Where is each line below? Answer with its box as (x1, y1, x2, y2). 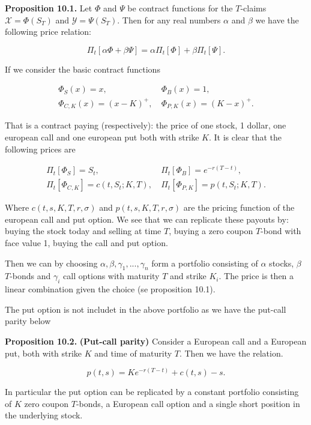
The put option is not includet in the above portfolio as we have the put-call (5, 303, 286, 315)
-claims (240, 2, 267, 14)
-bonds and (10, 270, 51, 282)
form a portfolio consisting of (151, 256, 258, 269)
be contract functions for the (127, 2, 233, 14)
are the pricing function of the (183, 201, 295, 214)
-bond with (261, 225, 301, 237)
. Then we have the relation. (179, 346, 283, 359)
